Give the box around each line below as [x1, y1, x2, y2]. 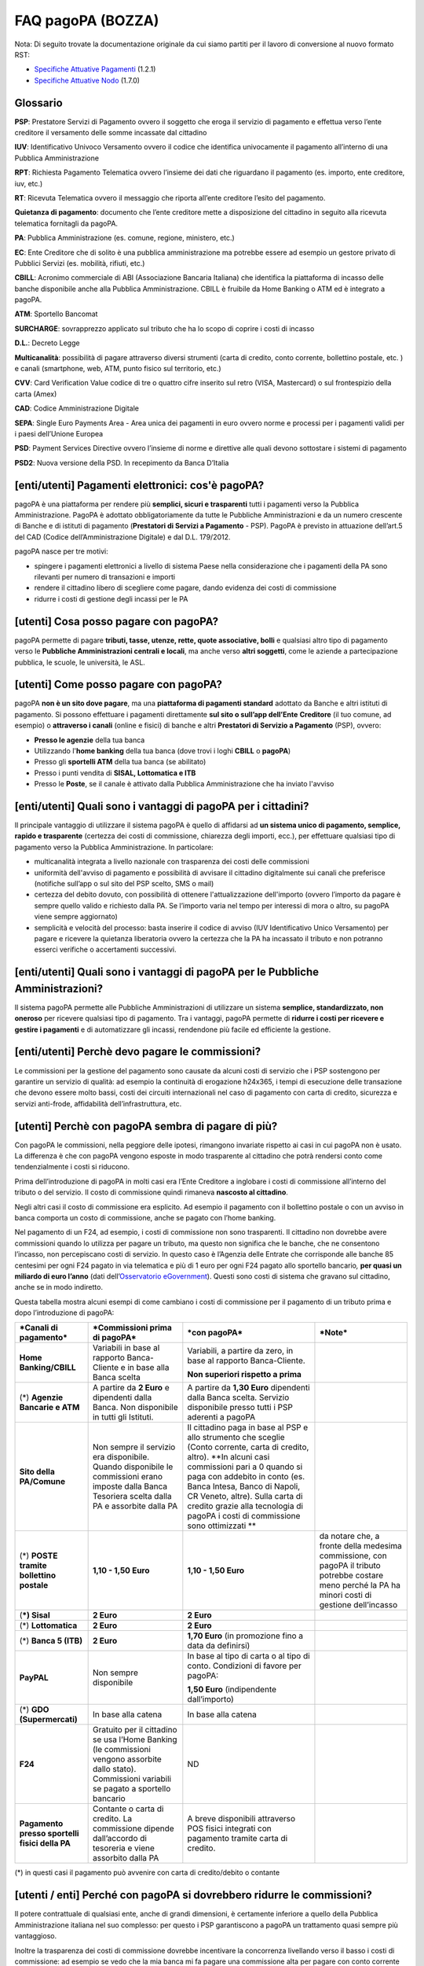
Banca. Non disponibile [92, 1402, 178, 1413]
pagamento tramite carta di [187, 1833, 288, 1844]
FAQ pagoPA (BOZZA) [14, 12, 159, 29]
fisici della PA [19, 1838, 71, 1849]
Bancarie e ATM [19, 1402, 80, 1413]
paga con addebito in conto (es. [187, 1471, 305, 1482]
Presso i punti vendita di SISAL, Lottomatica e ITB [34, 768, 196, 778]
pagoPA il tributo [319, 1560, 381, 1571]
